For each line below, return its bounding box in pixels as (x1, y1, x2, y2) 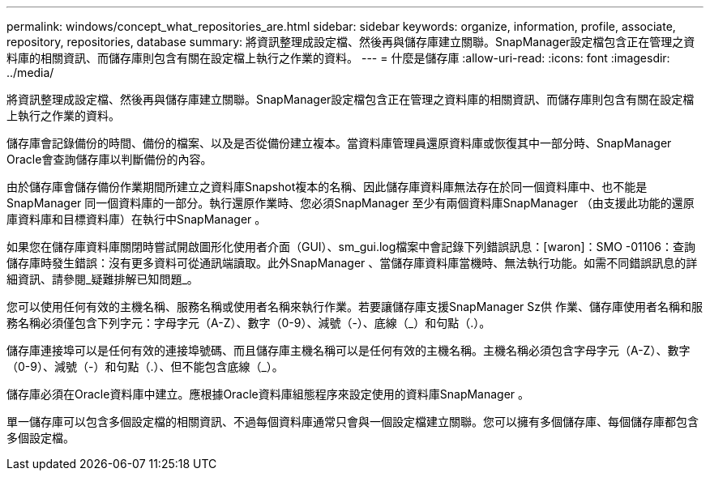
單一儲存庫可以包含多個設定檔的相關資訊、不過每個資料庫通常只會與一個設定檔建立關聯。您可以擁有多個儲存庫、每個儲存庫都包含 (6, 415, 699, 428)
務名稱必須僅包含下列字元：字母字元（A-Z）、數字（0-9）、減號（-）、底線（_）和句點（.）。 (6, 316, 491, 330)
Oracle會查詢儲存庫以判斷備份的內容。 (6, 152, 212, 166)
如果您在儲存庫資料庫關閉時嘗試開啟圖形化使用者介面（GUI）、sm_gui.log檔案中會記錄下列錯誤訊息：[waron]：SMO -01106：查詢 (6, 240, 695, 253)
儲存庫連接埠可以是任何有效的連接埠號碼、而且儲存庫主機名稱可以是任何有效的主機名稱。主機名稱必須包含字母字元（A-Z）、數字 (6, 343, 691, 357)
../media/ (6, 66, 54, 79)
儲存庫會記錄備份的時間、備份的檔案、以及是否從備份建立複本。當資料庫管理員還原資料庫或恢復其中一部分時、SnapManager (6, 136, 672, 150)
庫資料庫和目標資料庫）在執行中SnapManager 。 (6, 212, 267, 226)
